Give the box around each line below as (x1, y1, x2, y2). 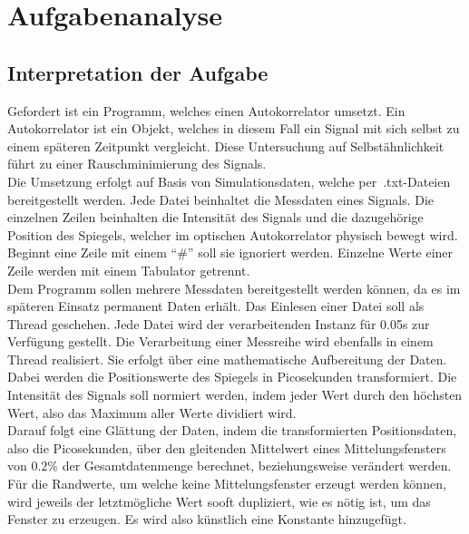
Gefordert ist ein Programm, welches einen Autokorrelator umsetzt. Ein (7, 101, 405, 120)
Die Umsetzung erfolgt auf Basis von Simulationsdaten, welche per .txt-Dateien (7, 171, 451, 190)
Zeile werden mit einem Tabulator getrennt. (7, 260, 250, 279)
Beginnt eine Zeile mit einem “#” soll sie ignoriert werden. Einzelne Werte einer (7, 243, 454, 262)
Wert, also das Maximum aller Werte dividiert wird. (7, 403, 297, 422)
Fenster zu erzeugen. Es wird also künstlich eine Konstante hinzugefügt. (7, 510, 406, 529)
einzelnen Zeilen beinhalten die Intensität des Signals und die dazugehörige (7, 208, 424, 227)
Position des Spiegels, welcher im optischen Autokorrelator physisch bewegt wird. (7, 225, 458, 244)
